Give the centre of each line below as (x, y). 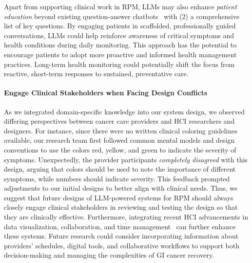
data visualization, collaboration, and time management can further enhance (120, 226)
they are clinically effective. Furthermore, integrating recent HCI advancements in (126, 217)
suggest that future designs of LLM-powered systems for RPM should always (119, 197)
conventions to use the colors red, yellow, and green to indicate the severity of (120, 149)
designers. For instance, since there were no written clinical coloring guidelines (121, 130)
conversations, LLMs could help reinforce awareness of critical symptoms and (119, 35)
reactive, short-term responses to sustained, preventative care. (96, 74)
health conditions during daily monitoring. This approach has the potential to (120, 45)
